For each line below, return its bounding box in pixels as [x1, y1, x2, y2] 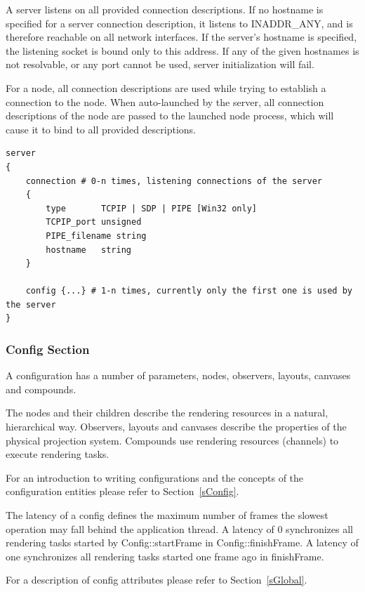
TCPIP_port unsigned [46, 217, 142, 228]
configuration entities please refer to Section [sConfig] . [6, 484, 239, 499]
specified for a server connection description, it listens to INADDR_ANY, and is [6, 15, 353, 30]
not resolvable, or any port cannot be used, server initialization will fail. [6, 57, 314, 72]
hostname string [46, 244, 131, 255]
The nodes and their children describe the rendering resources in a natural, [6, 405, 328, 420]
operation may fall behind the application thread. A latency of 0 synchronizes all [6, 521, 353, 536]
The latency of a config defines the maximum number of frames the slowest [6, 508, 328, 522]
